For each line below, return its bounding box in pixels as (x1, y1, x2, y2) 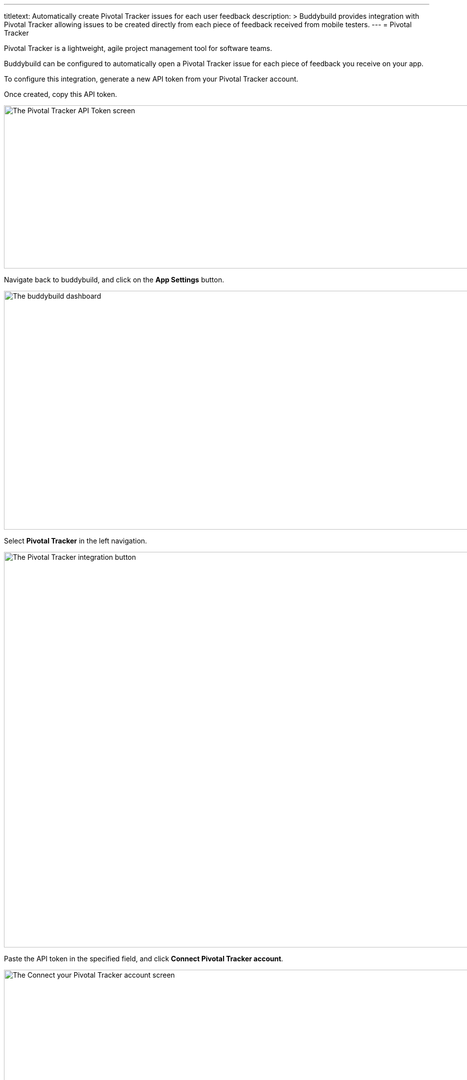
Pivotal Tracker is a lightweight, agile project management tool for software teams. (4, 44, 272, 52)
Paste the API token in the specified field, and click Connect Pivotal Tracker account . (4, 954, 283, 963)
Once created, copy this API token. (4, 90, 117, 98)
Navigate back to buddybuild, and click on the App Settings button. (4, 275, 224, 284)
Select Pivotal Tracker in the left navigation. (4, 537, 147, 545)
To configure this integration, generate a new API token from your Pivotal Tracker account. (4, 75, 298, 83)
